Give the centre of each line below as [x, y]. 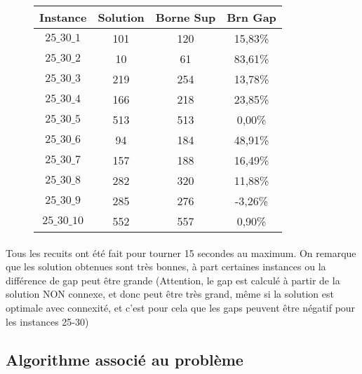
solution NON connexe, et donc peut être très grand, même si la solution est [170, 294]
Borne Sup [186, 17]
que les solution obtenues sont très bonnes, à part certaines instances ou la [166, 266]
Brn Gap [252, 17]
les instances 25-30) [47, 321]
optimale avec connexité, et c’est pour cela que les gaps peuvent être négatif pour [181, 307]
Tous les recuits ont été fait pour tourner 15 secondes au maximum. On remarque [181, 252]
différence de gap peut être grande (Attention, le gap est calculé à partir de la [173, 280]
